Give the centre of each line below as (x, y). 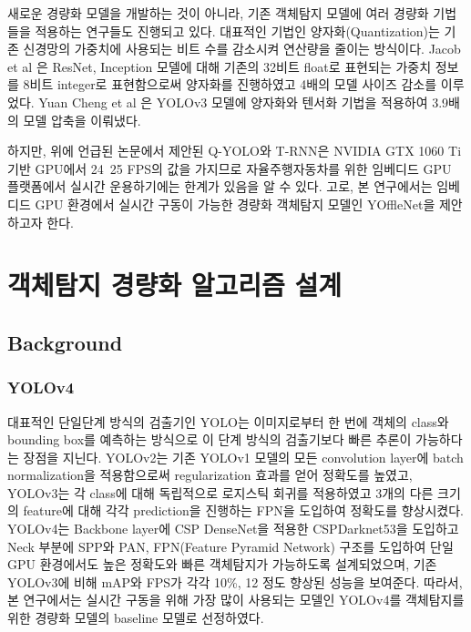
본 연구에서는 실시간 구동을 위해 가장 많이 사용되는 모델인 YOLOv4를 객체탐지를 (236, 600)
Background (65, 342)
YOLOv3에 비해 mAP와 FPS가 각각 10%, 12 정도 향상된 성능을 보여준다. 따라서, (235, 581)
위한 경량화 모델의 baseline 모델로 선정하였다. (136, 618)
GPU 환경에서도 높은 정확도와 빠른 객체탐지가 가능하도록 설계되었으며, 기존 (222, 564)
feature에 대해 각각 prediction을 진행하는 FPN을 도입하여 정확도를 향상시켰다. (243, 510)
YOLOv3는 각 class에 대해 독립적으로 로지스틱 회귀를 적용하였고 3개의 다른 (220, 492)
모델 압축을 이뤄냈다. (82, 120)
